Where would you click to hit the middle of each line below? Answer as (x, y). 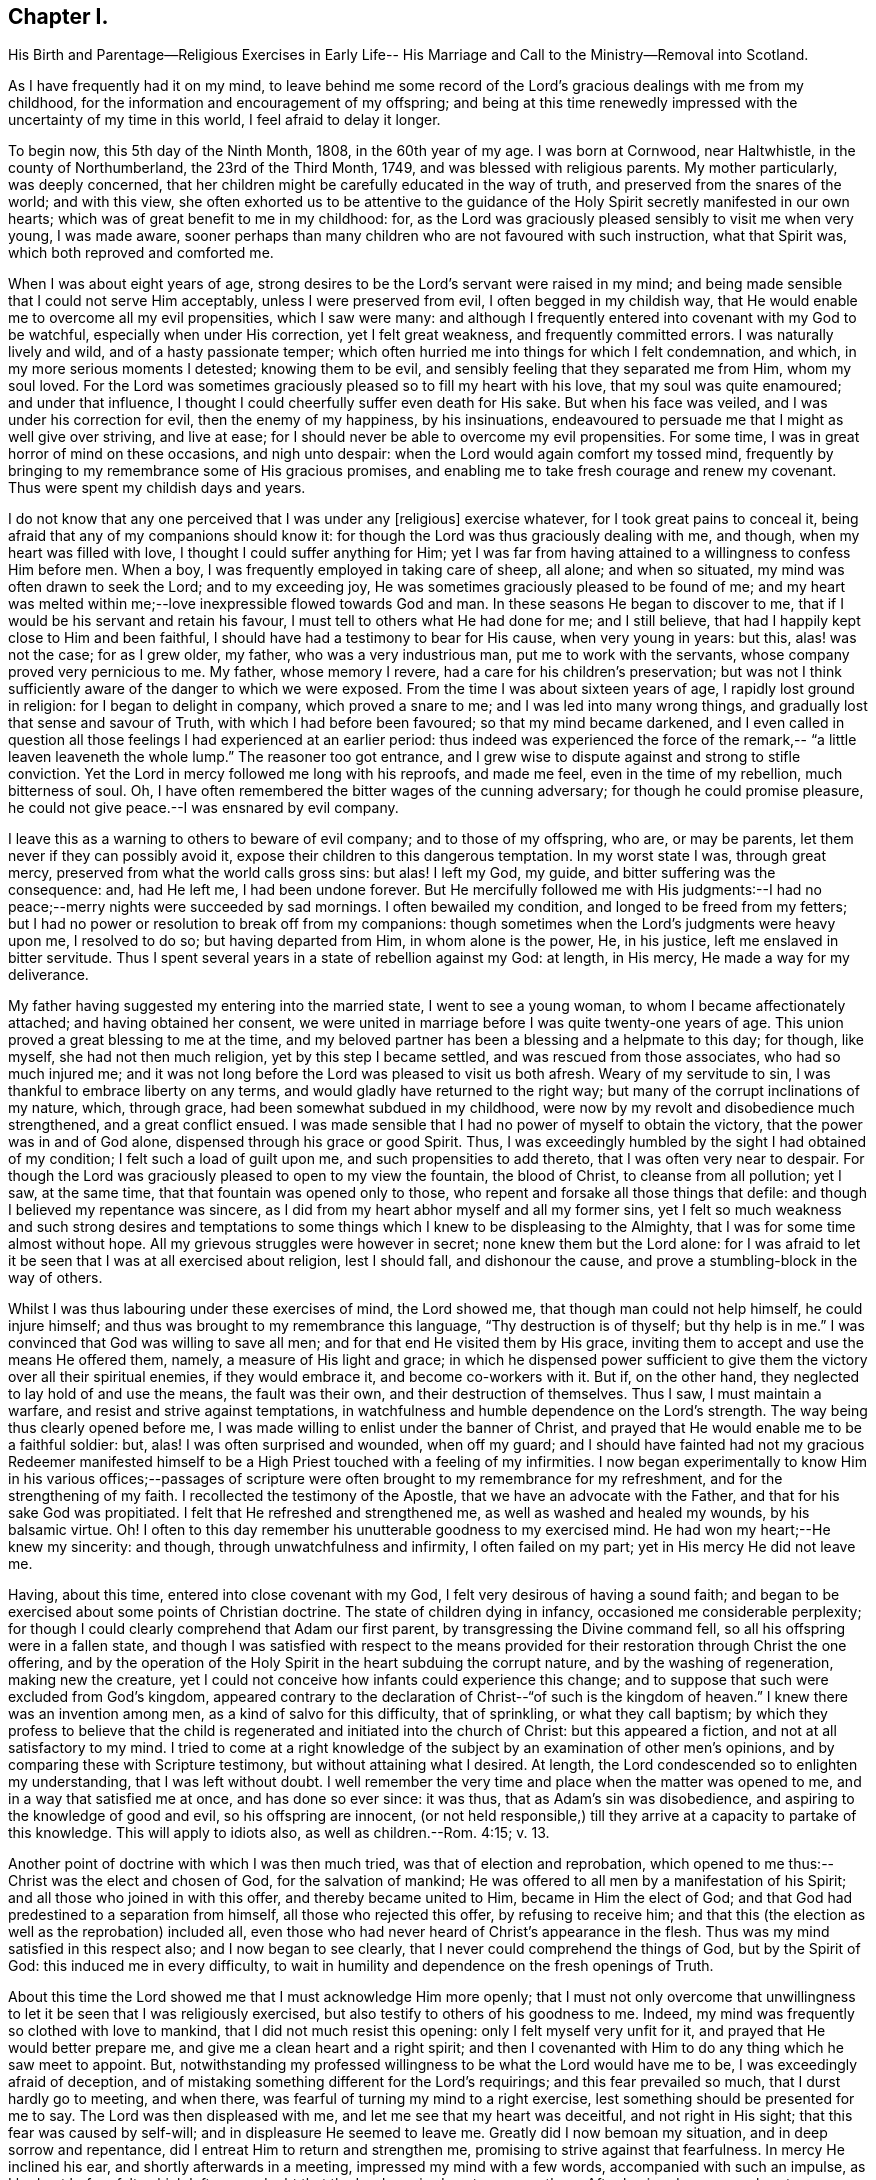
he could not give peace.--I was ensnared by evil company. (203, 808)
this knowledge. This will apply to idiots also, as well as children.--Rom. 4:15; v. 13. (279, 1833)
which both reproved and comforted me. (141, 253)
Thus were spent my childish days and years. (157, 488)
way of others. (55, 1278)
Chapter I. (58, 16)
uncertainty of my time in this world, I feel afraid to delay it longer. (224, 120)
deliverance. (48, 975)
